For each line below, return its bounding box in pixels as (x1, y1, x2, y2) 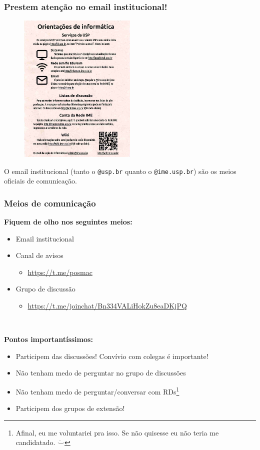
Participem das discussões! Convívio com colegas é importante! (15, 350, 208, 361)
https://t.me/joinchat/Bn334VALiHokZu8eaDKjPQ (27, 300, 187, 310)
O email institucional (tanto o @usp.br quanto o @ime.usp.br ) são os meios (4, 165, 236, 176)
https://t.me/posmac (27, 266, 92, 277)
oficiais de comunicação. (4, 175, 77, 186)
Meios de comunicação (4, 196, 96, 209)
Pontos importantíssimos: (4, 334, 93, 344)
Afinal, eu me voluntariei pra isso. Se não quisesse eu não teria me (15, 427, 219, 437)
